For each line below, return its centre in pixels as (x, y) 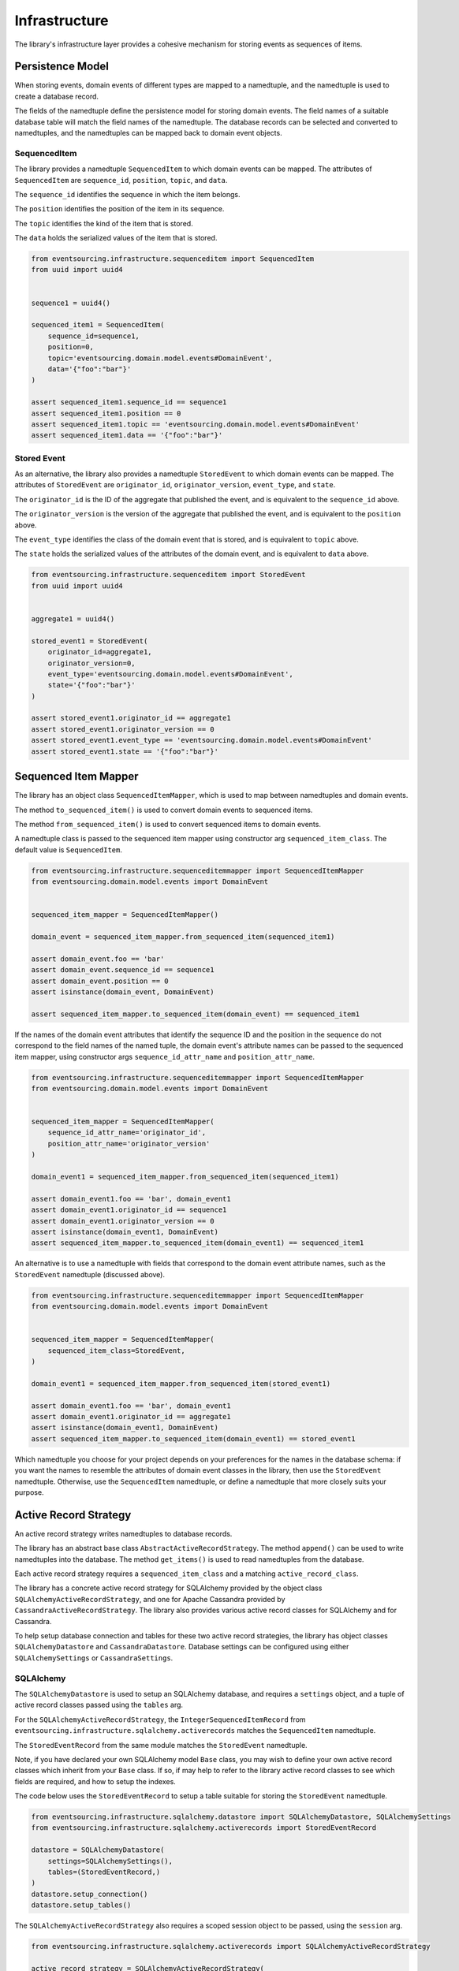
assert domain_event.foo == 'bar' (98, 959)
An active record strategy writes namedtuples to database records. (123, 1533)
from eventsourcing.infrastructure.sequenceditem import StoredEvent (168, 575)
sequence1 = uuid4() (71, 303)
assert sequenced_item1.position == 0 (106, 413)
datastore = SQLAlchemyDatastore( (98, 1850)
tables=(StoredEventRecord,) (104, 1872)
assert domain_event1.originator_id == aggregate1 (131, 1417)
